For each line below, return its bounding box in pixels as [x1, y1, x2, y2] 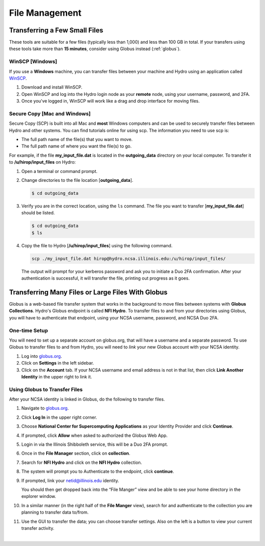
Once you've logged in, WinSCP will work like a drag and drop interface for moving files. [21, 98, 200, 104]
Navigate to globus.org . [21, 405, 69, 411]
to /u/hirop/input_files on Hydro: [9, 159, 76, 165]
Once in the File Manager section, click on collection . [21, 450, 131, 457]
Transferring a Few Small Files [9, 26, 104, 34]
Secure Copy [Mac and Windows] [9, 110, 91, 117]
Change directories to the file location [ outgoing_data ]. [21, 177, 133, 183]
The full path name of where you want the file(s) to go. [21, 143, 132, 149]
